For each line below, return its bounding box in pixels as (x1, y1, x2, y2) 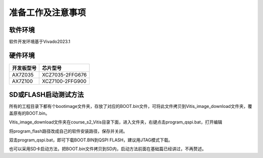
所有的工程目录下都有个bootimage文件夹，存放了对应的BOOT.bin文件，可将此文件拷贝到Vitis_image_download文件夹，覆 (9, 104, 252, 109)
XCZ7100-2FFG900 (42, 78, 87, 85)
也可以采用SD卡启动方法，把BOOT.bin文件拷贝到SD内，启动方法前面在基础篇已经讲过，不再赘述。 (9, 146, 207, 152)
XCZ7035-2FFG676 (42, 71, 87, 78)
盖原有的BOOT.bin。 (9, 110, 50, 116)
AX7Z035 (12, 71, 34, 78)
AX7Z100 (12, 78, 33, 85)
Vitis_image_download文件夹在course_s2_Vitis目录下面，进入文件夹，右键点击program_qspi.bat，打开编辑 (9, 119, 223, 125)
